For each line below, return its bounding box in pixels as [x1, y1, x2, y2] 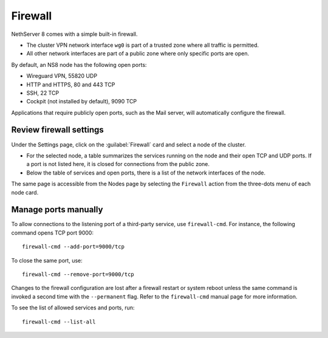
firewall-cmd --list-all [22, 318, 96, 325]
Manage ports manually [11, 204, 103, 215]
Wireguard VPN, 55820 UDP [26, 72, 97, 80]
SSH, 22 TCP [26, 89, 60, 97]
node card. [11, 188, 39, 196]
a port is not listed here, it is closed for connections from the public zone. [26, 160, 210, 168]
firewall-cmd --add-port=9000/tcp [22, 243, 125, 250]
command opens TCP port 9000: [11, 229, 94, 236]
